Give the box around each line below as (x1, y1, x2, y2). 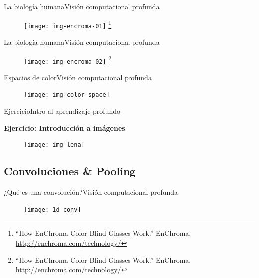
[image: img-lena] (24, 141, 85, 149)
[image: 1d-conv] (24, 206, 81, 213)
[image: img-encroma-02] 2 (24, 54, 112, 65)
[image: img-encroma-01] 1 (24, 18, 112, 30)
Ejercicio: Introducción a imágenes (4, 122, 125, 133)
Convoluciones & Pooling (4, 163, 136, 179)
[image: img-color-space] (24, 91, 110, 99)
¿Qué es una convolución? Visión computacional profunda (4, 187, 178, 197)
